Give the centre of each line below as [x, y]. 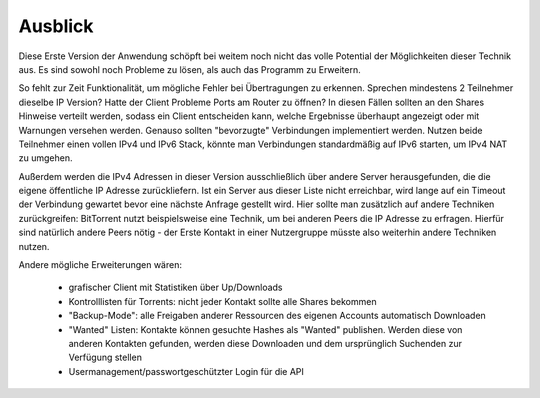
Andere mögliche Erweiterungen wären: [100, 265]
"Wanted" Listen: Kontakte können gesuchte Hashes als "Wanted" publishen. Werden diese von [265, 329]
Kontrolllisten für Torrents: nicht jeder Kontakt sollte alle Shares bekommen [222, 301]
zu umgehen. [45, 158]
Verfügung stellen [105, 357]
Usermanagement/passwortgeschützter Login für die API [186, 371]
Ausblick [56, 26]
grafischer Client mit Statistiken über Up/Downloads [175, 287]
